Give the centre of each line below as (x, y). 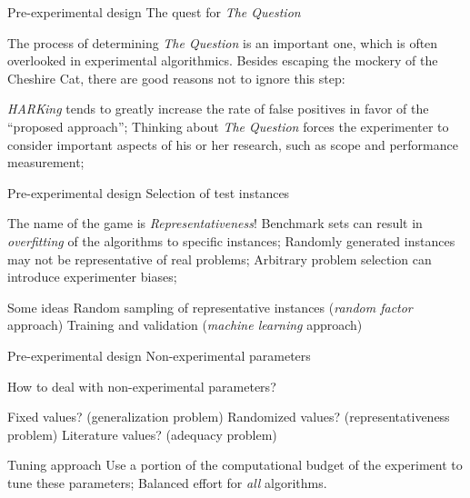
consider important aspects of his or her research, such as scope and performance (233, 144)
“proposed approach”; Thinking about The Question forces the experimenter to (228, 126)
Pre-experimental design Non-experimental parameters (159, 355)
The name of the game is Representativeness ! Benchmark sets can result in (215, 223)
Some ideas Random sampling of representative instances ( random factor (210, 307)
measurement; (46, 162)
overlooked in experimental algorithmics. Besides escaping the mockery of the (223, 60)
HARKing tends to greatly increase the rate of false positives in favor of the (218, 109)
